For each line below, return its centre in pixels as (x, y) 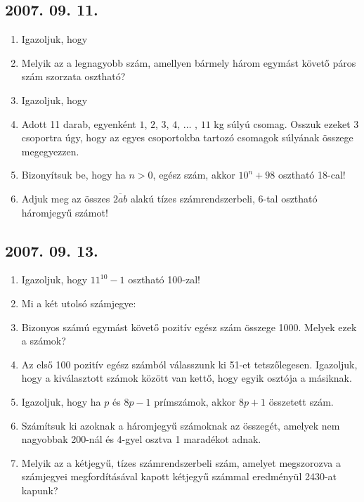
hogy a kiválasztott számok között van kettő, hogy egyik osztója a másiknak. (187, 378)
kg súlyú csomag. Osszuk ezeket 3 (286, 123)
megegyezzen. (50, 151)
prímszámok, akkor (195, 401)
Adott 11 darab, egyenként (79, 123)
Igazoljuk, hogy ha (61, 401)
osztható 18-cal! (312, 175)
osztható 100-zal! (164, 279)
